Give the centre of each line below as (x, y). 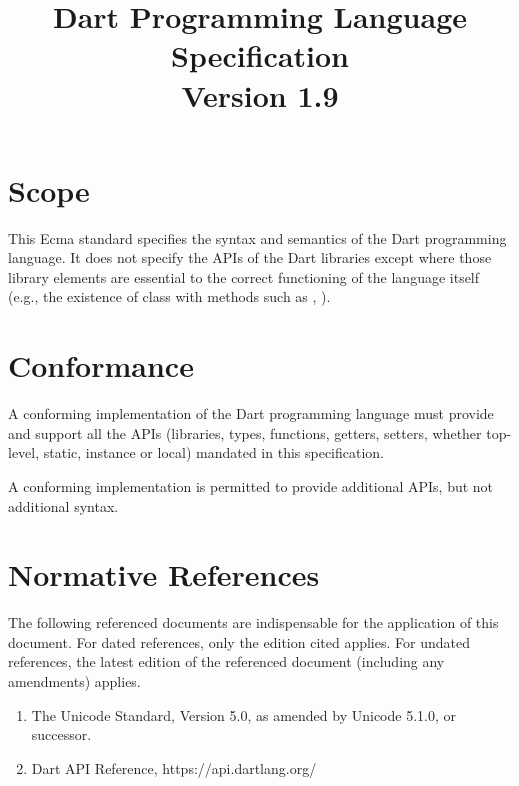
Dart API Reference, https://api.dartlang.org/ (174, 767)
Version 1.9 (260, 94)
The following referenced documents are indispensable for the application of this (253, 622)
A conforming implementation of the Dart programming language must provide (251, 413)
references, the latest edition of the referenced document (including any (226, 661)
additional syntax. (63, 505)
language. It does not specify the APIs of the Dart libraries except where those (250, 257)
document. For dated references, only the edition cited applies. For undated (239, 641)
